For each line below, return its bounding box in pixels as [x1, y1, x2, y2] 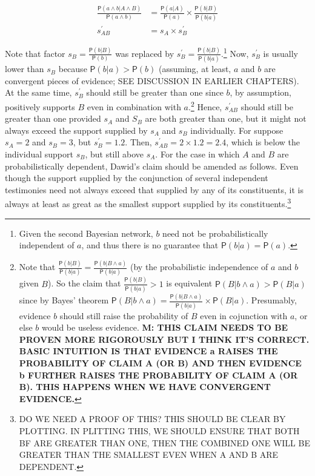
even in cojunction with [200, 309, 288, 322]
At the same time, [5, 86, 72, 99]
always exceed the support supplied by [5, 124, 148, 136]
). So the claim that [48, 277, 121, 289]
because [58, 62, 87, 75]
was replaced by [115, 47, 174, 59]
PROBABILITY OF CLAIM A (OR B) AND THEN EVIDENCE [19, 357, 302, 369]
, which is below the [226, 136, 300, 148]
